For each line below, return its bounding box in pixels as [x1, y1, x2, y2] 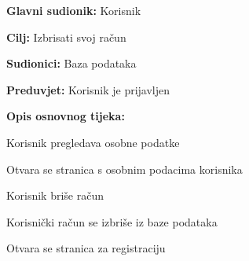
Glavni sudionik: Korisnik [6, 2, 141, 18]
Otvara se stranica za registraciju [6, 240, 166, 256]
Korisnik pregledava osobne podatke [6, 134, 180, 150]
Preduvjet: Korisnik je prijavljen [6, 81, 170, 97]
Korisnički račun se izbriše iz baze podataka [6, 213, 218, 230]
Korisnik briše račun [6, 187, 104, 204]
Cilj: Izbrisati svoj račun [6, 28, 126, 45]
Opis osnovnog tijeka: [6, 108, 125, 124]
